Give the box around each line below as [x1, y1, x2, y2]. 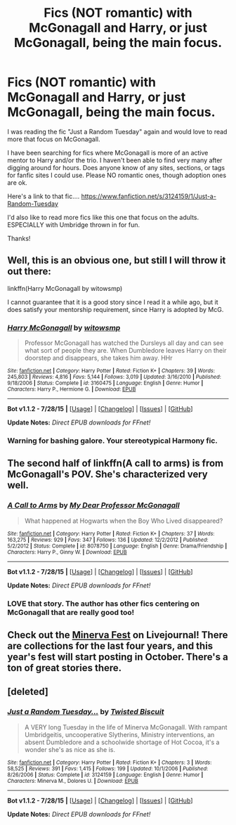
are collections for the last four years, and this [7, 639, 214, 651]
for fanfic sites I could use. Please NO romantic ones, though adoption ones [7, 171, 227, 179]
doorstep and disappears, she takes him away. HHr [24, 353, 173, 363]
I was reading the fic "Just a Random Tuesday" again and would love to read [7, 127, 228, 136]
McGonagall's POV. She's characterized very [7, 469, 209, 481]
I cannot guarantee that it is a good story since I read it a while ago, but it [7, 297, 219, 306]
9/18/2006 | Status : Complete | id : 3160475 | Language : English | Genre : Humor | [7, 379, 204, 387]
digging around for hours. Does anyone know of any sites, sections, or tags [7, 163, 225, 171]
